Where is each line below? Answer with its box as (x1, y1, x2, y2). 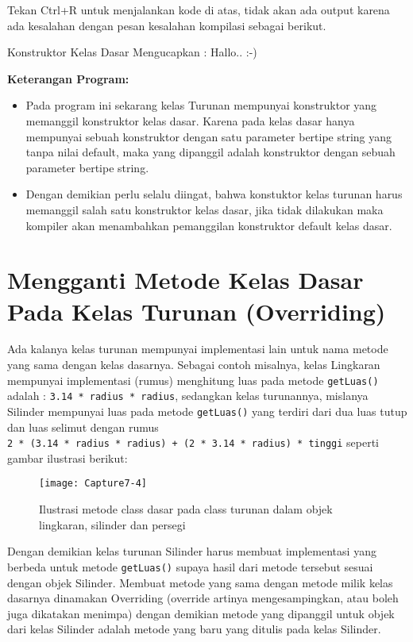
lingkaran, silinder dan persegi (39, 516, 186, 532)
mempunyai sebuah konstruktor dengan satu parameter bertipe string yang (25, 128, 392, 144)
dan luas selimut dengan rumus (7, 418, 159, 435)
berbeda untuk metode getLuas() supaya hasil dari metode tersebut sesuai (7, 558, 373, 575)
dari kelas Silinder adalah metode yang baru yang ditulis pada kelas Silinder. (7, 621, 381, 637)
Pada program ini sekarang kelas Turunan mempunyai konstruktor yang (25, 97, 377, 113)
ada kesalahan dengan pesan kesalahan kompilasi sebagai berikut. (7, 17, 326, 33)
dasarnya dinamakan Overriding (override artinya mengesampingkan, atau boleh (7, 590, 399, 606)
